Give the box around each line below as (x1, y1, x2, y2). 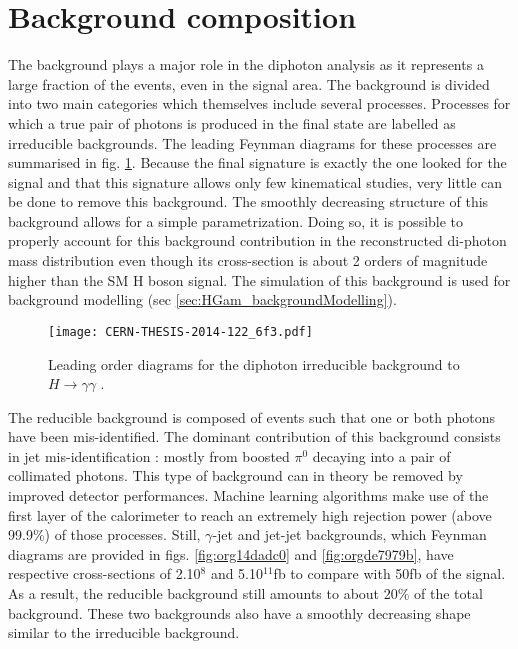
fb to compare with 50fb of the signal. (273, 563, 506, 584)
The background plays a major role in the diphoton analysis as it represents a (8, 54, 484, 75)
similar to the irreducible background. (8, 622, 240, 643)
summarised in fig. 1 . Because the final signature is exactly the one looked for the (8, 152, 507, 173)
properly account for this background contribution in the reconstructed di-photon (8, 230, 507, 251)
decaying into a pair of (312, 445, 451, 466)
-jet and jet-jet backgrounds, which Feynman (212, 524, 487, 545)
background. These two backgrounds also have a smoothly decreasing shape (8, 602, 471, 623)
